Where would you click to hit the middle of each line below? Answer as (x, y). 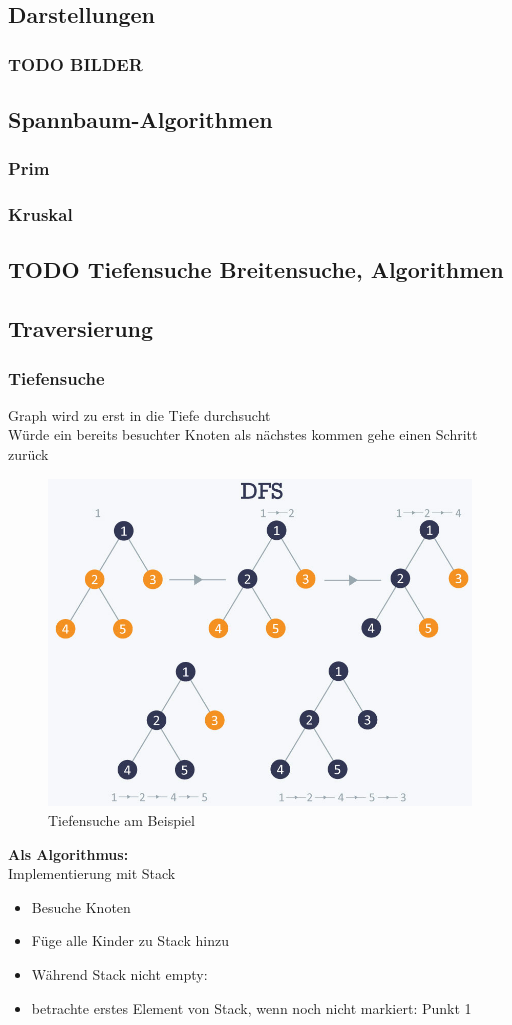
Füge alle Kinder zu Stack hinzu (130, 940)
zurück (28, 454)
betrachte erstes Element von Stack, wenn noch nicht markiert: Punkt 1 (251, 1007)
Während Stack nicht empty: (119, 973)
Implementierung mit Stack (92, 873)
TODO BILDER (75, 63)
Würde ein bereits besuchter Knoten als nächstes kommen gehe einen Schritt (243, 434)
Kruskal (40, 214)
